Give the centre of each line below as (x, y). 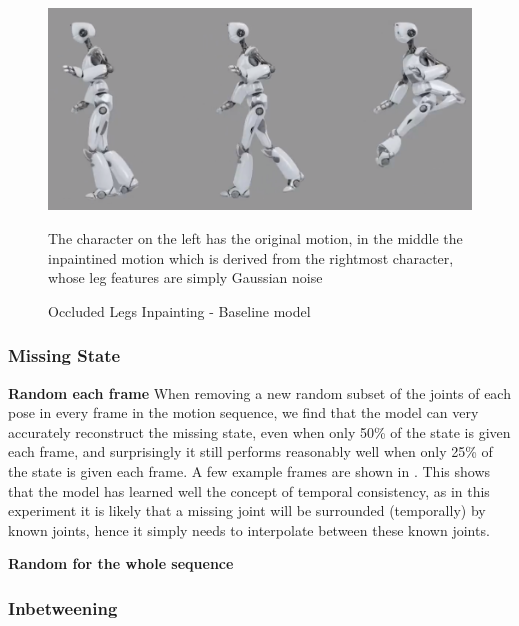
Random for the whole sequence (121, 563)
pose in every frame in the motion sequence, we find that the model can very (243, 412)
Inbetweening (63, 607)
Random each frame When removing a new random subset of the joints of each (259, 392)
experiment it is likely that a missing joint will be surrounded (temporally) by (247, 510)
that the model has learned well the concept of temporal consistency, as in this (249, 490)
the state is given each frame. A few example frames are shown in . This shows (249, 470)
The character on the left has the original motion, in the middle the (255, 237)
